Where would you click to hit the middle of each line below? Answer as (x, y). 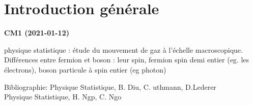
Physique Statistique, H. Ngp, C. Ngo (63, 97)
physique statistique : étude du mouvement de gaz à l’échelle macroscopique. (123, 49)
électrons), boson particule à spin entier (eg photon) (85, 69)
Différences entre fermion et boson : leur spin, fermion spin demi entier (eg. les (127, 60)
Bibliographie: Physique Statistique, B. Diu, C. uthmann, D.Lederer (110, 86)
